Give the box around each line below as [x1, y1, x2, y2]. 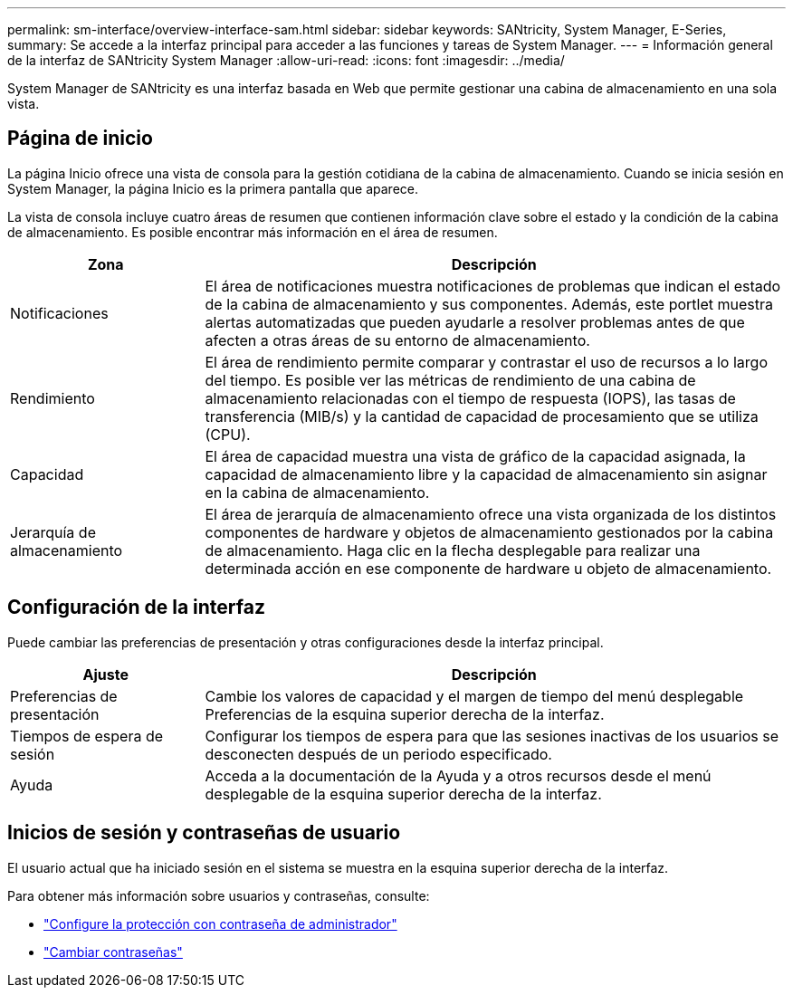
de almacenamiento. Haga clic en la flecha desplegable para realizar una [205, 541, 701, 560]
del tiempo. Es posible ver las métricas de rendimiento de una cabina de [205, 370, 696, 389]
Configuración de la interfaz [7, 596, 265, 619]
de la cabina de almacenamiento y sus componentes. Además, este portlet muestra [205, 294, 774, 313]
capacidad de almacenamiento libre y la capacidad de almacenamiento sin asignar [205, 464, 768, 483]
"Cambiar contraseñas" [43, 943, 183, 960]
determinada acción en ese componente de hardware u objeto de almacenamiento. [205, 559, 772, 578]
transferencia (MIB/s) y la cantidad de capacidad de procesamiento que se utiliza [205, 407, 759, 426]
